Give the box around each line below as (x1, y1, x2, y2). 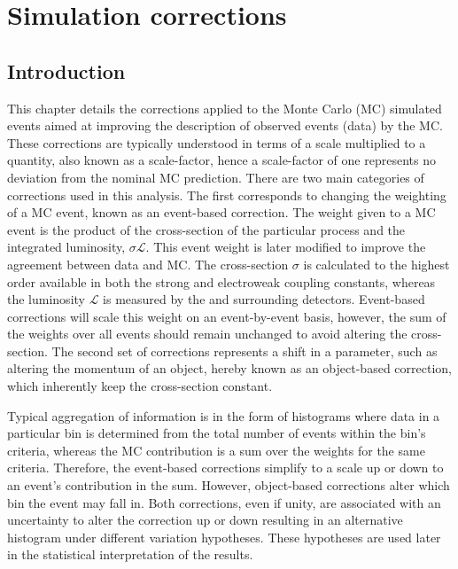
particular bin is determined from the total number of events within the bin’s (7, 424, 426, 442)
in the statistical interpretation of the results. (7, 545, 253, 564)
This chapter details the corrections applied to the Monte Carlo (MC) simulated (7, 98, 442, 117)
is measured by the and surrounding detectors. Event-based (103, 290, 425, 308)
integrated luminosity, (7, 238, 126, 256)
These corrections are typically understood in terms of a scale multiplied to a (7, 133, 426, 152)
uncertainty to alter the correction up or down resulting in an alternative (7, 511, 403, 529)
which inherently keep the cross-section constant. (7, 377, 273, 395)
